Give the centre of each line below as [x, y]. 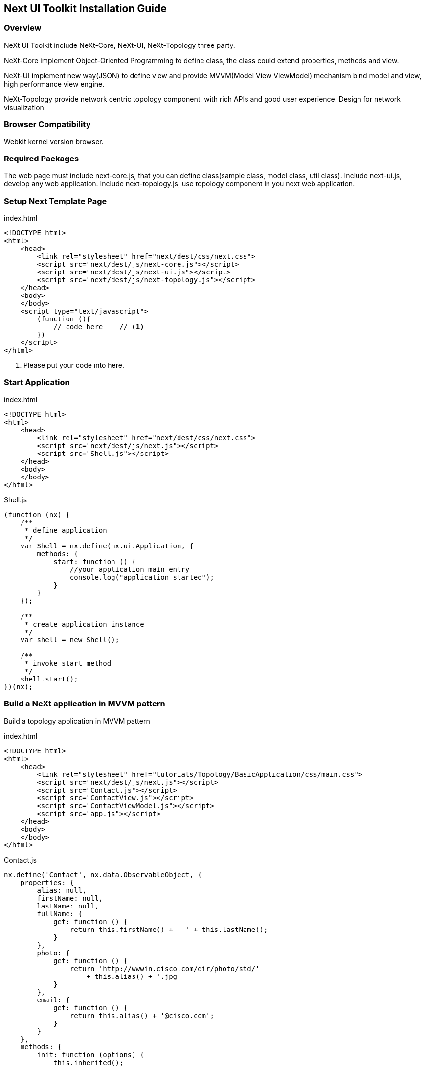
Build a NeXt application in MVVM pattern [85, 704]
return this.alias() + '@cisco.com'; [142, 1015]
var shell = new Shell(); [70, 640]
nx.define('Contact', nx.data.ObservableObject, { [103, 874]
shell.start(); [49, 679]
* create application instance [84, 624]
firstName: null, [70, 898]
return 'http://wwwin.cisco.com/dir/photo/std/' [165, 968]
